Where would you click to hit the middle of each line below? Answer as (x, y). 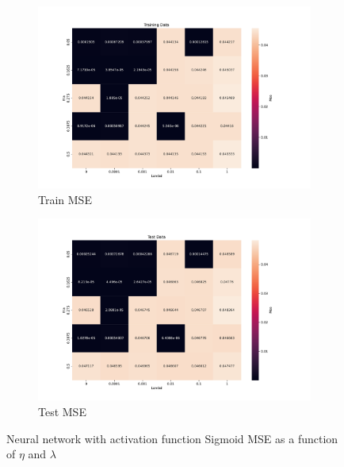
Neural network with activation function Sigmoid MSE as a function (172, 438)
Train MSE (65, 199)
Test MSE (62, 411)
